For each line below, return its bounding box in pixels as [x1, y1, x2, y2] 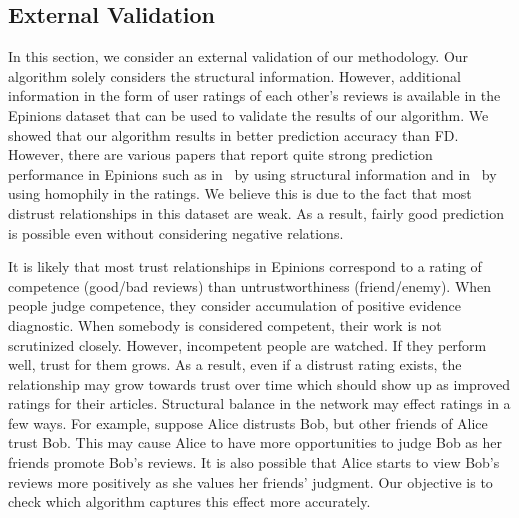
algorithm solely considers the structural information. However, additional [8, 65, 461, 86]
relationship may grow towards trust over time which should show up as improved [8, 373, 510, 394]
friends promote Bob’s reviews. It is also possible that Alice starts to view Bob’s [8, 452, 500, 473]
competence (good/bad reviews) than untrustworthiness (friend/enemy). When [8, 275, 492, 296]
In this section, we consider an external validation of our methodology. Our [8, 46, 469, 67]
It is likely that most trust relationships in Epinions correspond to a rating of [8, 256, 482, 277]
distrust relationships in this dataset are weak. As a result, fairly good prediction [8, 202, 504, 223]
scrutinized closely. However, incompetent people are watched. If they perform [8, 334, 487, 355]
